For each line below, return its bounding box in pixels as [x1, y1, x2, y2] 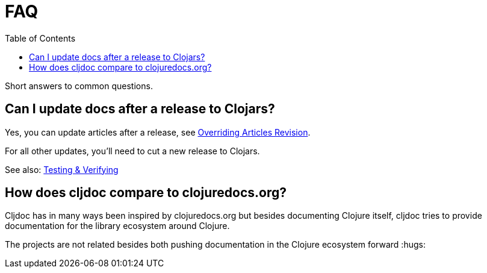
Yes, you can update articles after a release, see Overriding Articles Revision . [5, 127, 311, 137]
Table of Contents [5, 33, 76, 43]
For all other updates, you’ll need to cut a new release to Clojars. [5, 145, 260, 156]
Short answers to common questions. [5, 80, 153, 91]
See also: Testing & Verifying [5, 164, 119, 175]
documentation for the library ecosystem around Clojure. [5, 221, 230, 231]
